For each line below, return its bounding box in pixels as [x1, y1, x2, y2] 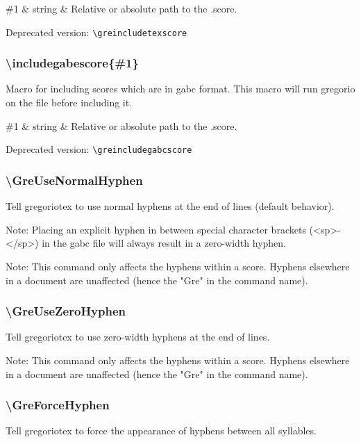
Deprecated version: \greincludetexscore [6, 24, 187, 39]
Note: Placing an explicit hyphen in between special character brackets [6, 222, 306, 236]
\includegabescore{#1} [6, 54, 139, 72]
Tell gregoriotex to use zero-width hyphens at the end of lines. [6, 329, 270, 344]
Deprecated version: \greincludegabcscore [6, 142, 192, 156]
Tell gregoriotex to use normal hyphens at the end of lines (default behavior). [6, 199, 335, 213]
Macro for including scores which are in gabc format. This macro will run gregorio [6, 81, 355, 96]
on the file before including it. [6, 95, 133, 110]
